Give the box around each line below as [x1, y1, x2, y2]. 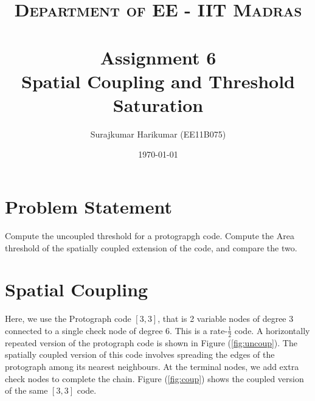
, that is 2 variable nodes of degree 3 [157, 312, 294, 325]
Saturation [112, 92, 204, 117]
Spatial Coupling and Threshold [21, 68, 295, 93]
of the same [5, 384, 48, 397]
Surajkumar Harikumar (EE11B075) [90, 127, 226, 140]
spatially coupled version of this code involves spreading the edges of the [5, 348, 275, 361]
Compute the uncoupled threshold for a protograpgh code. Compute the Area [5, 229, 294, 242]
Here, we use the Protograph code [5, 312, 131, 325]
